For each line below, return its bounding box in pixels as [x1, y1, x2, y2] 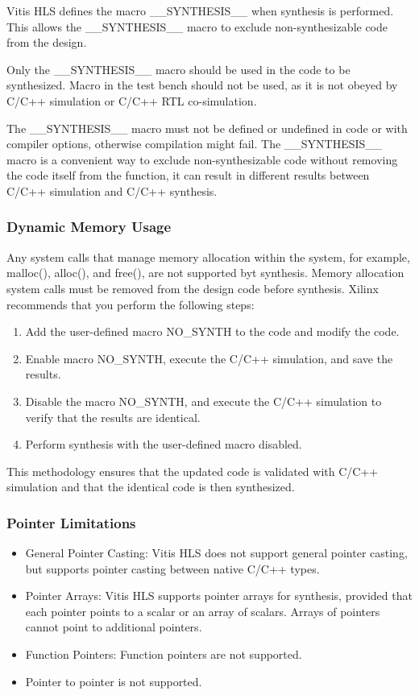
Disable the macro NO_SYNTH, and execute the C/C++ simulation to [25, 392, 382, 409]
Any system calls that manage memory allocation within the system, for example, [6, 248, 410, 265]
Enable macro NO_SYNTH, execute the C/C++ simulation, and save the [25, 350, 393, 366]
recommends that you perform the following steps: [6, 296, 255, 312]
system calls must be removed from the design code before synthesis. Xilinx [6, 279, 379, 296]
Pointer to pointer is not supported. [25, 672, 202, 689]
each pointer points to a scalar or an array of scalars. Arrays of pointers [25, 602, 380, 619]
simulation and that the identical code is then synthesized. [6, 478, 295, 495]
